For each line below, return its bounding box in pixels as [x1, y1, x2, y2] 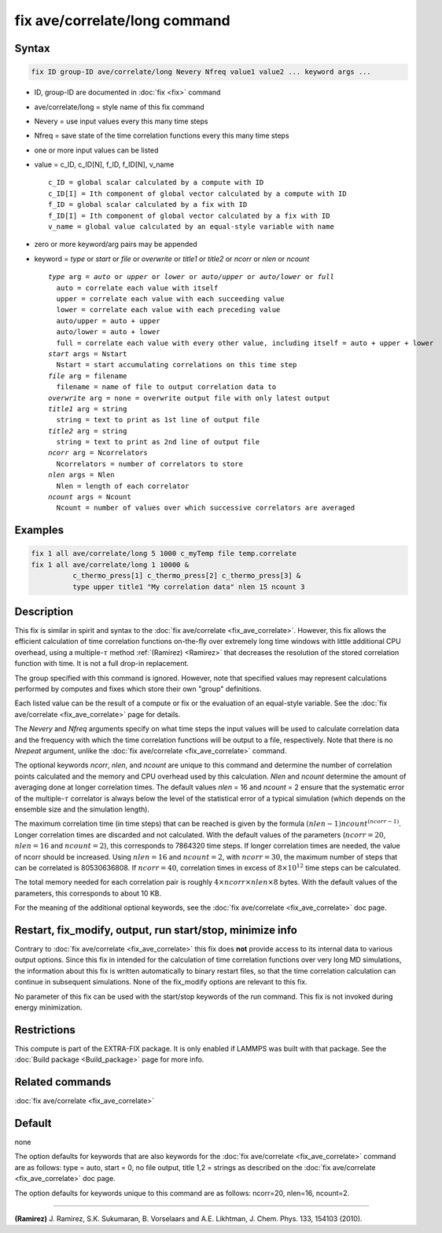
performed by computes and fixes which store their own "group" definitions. [14, 684, 262, 694]
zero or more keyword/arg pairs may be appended [34, 240, 197, 249]
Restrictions [14, 1023, 76, 1036]
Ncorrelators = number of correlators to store [56, 459, 244, 468]
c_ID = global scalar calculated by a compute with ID [48, 178, 264, 187]
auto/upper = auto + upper [56, 316, 160, 326]
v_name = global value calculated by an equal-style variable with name [48, 223, 334, 231]
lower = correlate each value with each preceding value [56, 305, 281, 315]
